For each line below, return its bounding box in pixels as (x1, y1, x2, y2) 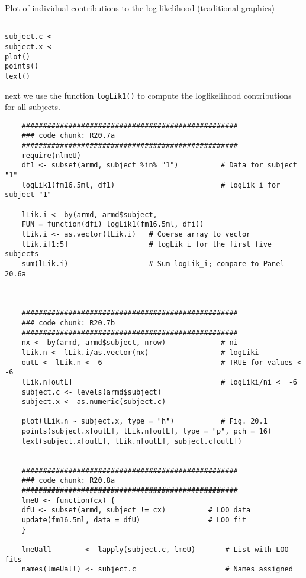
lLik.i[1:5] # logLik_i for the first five (21, 240, 272, 248)
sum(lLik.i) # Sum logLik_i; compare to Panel (21, 259, 285, 268)
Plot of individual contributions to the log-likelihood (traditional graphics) (5, 2, 275, 14)
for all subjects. (5, 101, 60, 113)
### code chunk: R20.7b (21, 318, 115, 327)
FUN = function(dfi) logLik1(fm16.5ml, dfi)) (21, 220, 204, 229)
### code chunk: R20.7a (21, 131, 115, 140)
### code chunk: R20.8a (21, 476, 115, 485)
